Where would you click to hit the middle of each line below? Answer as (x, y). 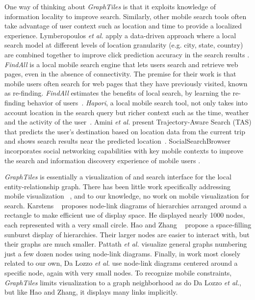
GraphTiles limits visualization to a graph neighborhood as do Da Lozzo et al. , (123, 282)
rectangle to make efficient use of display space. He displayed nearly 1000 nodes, (125, 215)
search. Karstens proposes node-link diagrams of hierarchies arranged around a (126, 205)
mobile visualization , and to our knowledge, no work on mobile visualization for (127, 196)
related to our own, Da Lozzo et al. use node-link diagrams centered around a (121, 263)
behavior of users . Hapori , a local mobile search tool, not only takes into (137, 102)
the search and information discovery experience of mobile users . (102, 160)
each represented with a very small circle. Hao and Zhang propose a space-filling (128, 225)
